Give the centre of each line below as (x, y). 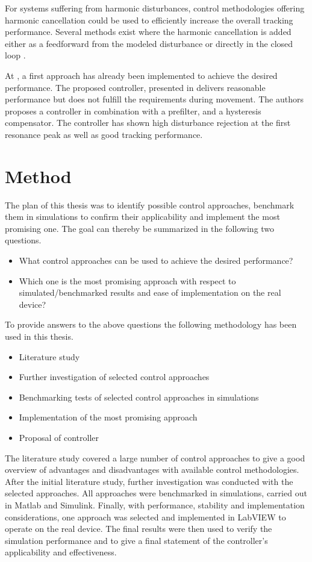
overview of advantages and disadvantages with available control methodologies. (152, 470)
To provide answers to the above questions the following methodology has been (151, 324)
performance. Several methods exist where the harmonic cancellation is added (148, 32)
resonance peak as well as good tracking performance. (104, 134)
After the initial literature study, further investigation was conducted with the (149, 481)
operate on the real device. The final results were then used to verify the (139, 529)
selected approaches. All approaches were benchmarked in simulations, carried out (156, 493)
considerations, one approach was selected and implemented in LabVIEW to (145, 517)
